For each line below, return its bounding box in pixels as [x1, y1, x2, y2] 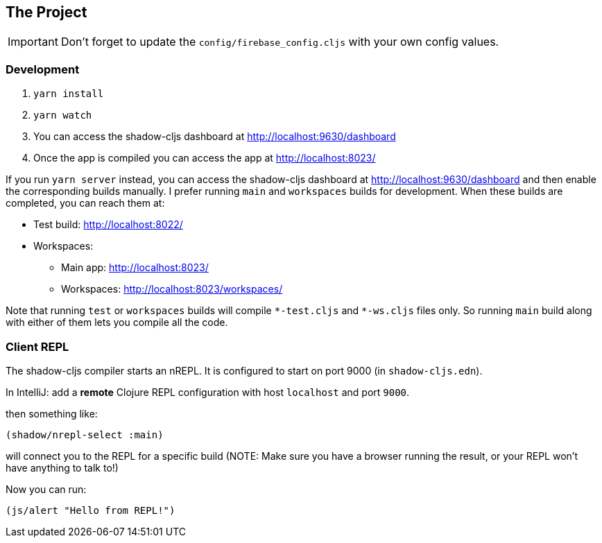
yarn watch [33, 110, 92, 121]
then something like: [6, 407, 98, 420]
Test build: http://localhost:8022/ [33, 218, 183, 231]
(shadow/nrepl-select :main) [6, 429, 164, 440]
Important [8, 35, 58, 49]
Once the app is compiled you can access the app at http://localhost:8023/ [33, 152, 376, 164]
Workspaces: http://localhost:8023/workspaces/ [61, 283, 283, 295]
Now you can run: [6, 483, 87, 495]
